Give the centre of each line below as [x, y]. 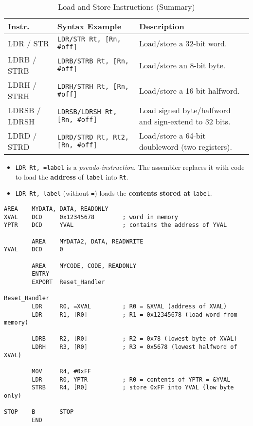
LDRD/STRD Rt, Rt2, [93, 137]
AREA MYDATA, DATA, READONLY [56, 209]
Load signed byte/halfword [185, 110]
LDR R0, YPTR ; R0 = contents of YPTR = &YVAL [131, 379]
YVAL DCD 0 [34, 250]
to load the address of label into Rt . [72, 176]
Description [162, 26]
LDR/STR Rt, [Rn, [89, 39]
